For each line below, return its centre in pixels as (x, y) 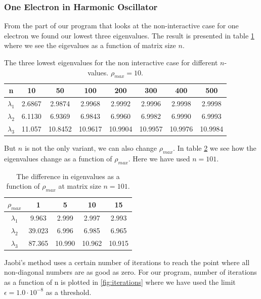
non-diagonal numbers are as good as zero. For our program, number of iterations (130, 272)
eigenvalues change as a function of (58, 158)
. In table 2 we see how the (215, 148)
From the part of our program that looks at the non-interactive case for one (121, 26)
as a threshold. (69, 292)
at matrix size (80, 186)
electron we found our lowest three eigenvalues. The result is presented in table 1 (129, 35)
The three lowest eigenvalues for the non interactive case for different (111, 62)
